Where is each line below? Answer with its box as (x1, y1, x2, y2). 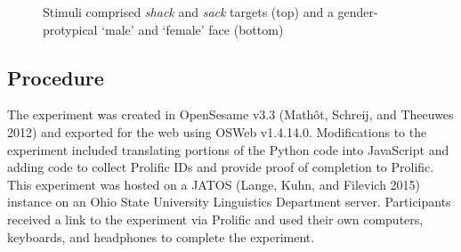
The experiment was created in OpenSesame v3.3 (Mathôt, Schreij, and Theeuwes (7, 105, 454, 124)
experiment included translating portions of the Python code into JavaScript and (7, 140, 449, 159)
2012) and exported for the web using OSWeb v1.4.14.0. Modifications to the (7, 122, 427, 141)
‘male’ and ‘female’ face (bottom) (101, 20, 284, 38)
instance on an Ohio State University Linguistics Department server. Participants (7, 192, 451, 211)
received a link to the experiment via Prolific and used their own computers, (7, 209, 424, 228)
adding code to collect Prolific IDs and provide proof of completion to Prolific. (7, 158, 434, 176)
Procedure (7, 63, 104, 91)
